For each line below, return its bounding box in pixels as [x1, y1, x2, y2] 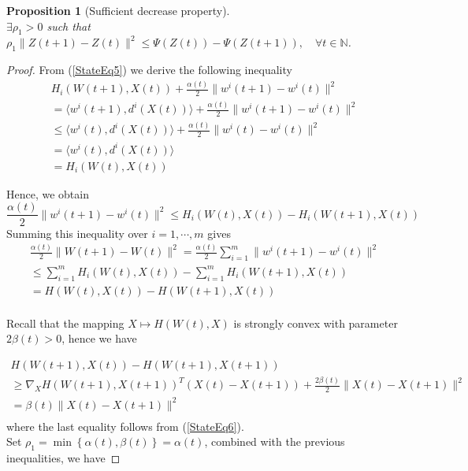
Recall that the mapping [6, 314, 124, 331]
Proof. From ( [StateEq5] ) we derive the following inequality [6, 61, 292, 78]
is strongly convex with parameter [233, 314, 398, 331]
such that [46, 17, 91, 34]
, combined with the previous [204, 433, 345, 450]
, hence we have [61, 330, 137, 347]
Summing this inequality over [6, 224, 148, 241]
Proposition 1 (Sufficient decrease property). [6, 2, 230, 18]
